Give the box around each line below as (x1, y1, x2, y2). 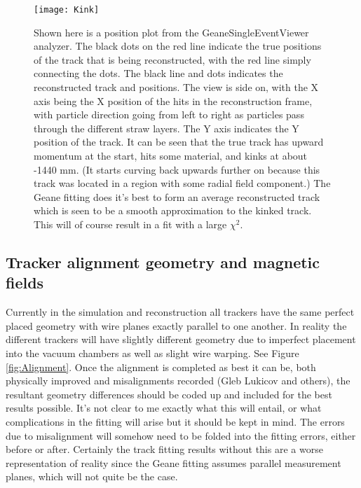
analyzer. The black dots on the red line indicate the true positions (34, 39, 322, 53)
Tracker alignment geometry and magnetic (6, 251, 320, 272)
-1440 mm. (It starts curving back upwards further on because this (34, 162, 320, 176)
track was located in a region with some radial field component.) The (34, 176, 331, 190)
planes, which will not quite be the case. (6, 469, 178, 484)
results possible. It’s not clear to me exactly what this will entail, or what (6, 400, 322, 415)
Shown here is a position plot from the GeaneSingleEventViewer (34, 25, 309, 39)
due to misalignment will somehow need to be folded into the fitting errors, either (6, 428, 356, 442)
